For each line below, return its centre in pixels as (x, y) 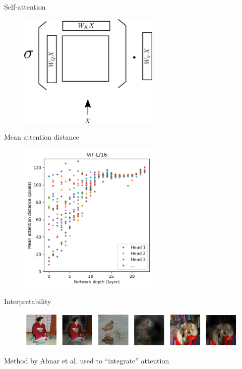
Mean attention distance (42, 137)
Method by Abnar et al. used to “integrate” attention (87, 361)
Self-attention (25, 7)
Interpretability (28, 301)
